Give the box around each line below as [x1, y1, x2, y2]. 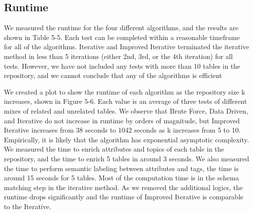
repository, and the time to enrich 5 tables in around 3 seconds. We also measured [4, 153, 250, 163]
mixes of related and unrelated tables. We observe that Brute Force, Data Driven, [4, 105, 248, 116]
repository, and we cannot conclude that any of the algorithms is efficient [4, 70, 222, 80]
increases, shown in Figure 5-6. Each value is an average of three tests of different [4, 96, 247, 106]
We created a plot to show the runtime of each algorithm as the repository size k [4, 86, 245, 97]
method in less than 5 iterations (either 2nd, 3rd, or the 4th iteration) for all [4, 51, 233, 61]
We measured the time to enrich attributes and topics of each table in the [4, 144, 224, 154]
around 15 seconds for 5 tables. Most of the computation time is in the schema [4, 173, 239, 183]
